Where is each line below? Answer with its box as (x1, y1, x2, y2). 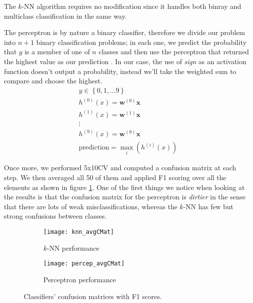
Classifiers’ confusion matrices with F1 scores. (24, 291, 162, 301)
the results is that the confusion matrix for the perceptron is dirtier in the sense (4, 191, 246, 202)
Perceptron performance (43, 274, 116, 284)
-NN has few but (183, 201, 234, 211)
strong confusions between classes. (4, 211, 107, 221)
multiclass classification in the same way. (4, 10, 127, 21)
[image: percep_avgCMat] (43, 260, 125, 267)
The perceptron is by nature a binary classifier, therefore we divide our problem (4, 27, 245, 38)
